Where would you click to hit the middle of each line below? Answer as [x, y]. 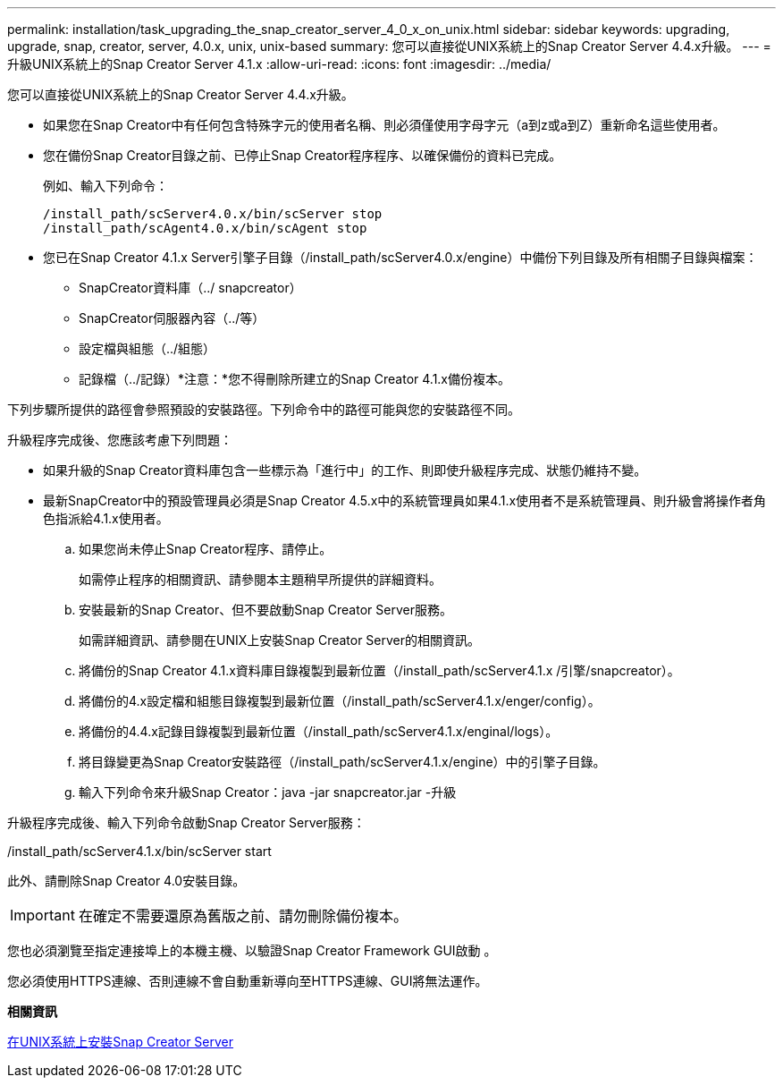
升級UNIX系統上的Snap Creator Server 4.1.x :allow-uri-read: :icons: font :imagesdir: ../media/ [279, 64]
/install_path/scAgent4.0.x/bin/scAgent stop [205, 228]
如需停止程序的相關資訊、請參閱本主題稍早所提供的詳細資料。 [260, 579]
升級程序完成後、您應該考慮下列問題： [120, 440]
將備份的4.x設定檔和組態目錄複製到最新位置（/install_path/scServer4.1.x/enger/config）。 [340, 701]
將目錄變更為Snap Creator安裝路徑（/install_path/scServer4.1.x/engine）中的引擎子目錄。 [342, 762]
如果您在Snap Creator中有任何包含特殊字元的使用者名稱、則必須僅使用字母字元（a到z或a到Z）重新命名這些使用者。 [384, 125]
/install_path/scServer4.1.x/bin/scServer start [139, 851]
